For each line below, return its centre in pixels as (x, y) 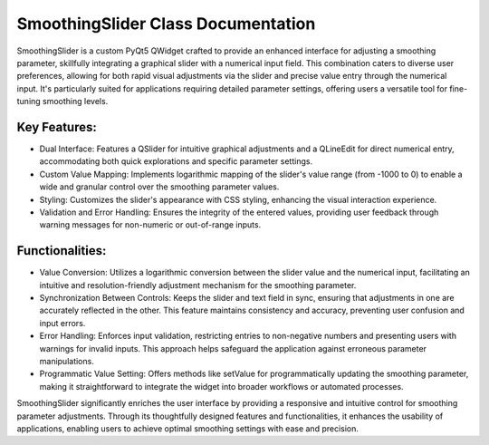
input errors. (62, 323)
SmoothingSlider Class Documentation (166, 24)
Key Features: (57, 127)
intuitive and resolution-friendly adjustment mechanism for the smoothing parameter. (198, 285)
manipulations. (67, 361)
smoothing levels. (75, 102)
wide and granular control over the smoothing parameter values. (159, 187)
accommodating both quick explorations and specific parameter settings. (176, 161)
